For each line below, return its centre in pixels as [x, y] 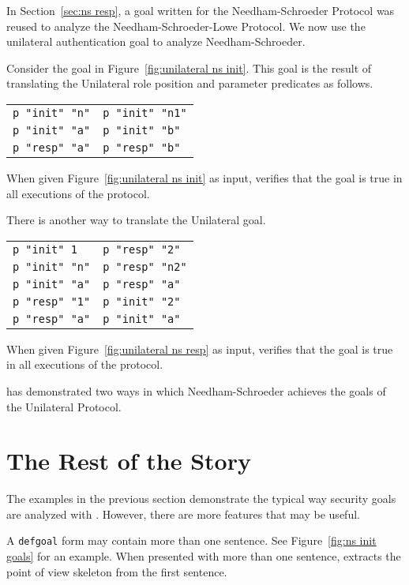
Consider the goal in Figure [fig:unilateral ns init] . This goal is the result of [189, 67]
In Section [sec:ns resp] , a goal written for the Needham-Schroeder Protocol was [201, 10]
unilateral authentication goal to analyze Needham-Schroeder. [156, 41]
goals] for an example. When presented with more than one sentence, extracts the [204, 556]
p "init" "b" [142, 130]
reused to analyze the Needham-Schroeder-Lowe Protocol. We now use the [186, 26]
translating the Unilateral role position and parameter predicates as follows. [190, 83]
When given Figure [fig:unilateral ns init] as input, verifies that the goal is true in [204, 177]
